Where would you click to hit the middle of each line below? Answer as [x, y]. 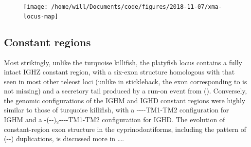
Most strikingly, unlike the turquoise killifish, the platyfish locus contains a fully [123, 62]
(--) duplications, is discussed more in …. [64, 138]
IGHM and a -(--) [30, 119]
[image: [36, 7]
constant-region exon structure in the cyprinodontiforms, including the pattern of [125, 129]
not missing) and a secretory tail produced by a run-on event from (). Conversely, [125, 91]
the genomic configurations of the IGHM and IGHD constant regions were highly [125, 100]
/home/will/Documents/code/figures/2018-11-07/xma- [137, 7]
